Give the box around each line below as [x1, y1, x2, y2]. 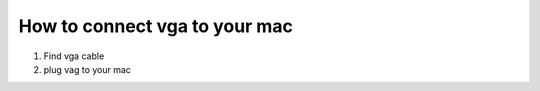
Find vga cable [43, 50, 105, 62]
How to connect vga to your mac [18, 15, 294, 37]
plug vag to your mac [43, 63, 132, 75]
